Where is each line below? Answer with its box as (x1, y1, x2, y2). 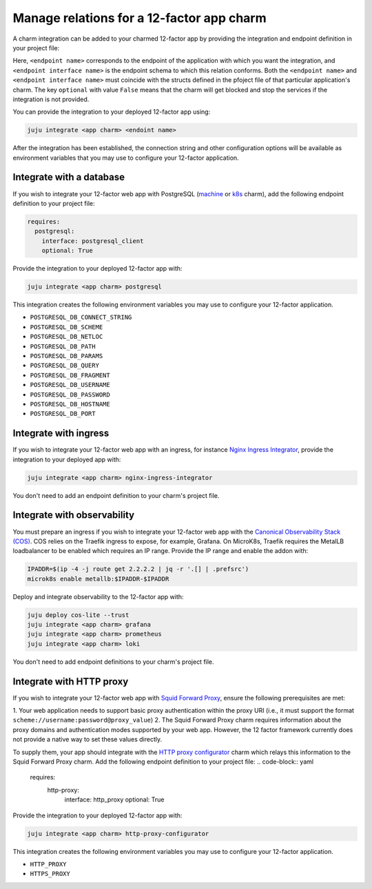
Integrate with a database (12, 171, 125, 183)
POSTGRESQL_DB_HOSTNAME (30, 400, 110, 408)
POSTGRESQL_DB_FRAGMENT (30, 371, 110, 379)
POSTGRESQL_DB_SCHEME (30, 323, 103, 331)
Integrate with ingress (12, 428, 110, 439)
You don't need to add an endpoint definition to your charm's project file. (12, 491, 220, 499)
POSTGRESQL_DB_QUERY (30, 362, 100, 370)
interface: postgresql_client (41, 237, 144, 244)
